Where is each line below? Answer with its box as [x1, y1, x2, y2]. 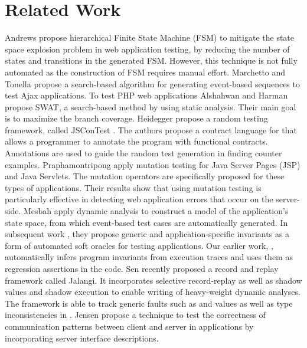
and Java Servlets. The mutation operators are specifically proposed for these [5, 170, 285, 182]
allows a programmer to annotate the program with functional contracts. [5, 135, 268, 147]
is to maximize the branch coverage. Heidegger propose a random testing [5, 112, 268, 124]
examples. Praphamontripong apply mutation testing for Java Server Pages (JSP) [5, 158, 301, 170]
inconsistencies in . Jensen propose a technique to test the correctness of [5, 308, 266, 321]
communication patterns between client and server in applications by [5, 320, 254, 332]
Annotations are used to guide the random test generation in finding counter [5, 147, 282, 159]
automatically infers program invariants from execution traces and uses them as [5, 251, 293, 263]
